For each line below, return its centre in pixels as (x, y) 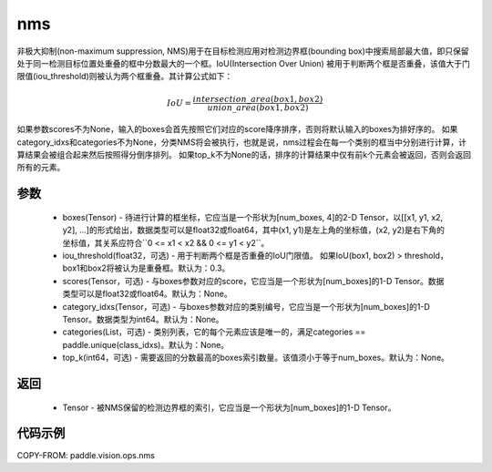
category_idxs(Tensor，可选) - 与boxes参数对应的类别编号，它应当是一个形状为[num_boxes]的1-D (246, 306)
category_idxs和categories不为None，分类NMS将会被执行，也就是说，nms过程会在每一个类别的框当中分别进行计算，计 (242, 142)
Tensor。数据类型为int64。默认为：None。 (143, 320)
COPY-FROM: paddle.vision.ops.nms (86, 455)
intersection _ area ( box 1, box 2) (258, 99)
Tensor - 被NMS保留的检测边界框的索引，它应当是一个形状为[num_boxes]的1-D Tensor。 (229, 407)
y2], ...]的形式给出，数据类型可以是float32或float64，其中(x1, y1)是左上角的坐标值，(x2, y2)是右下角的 (254, 230)
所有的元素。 (41, 168)
